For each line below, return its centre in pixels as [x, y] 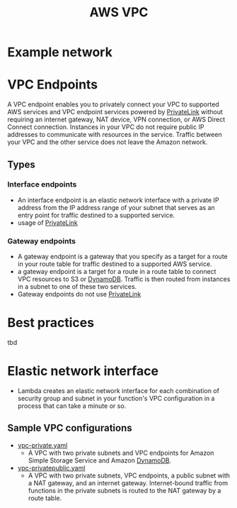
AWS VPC [119, 12]
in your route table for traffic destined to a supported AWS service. [115, 264]
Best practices [51, 323]
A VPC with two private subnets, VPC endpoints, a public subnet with [129, 475]
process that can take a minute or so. [72, 406]
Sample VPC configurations [70, 428]
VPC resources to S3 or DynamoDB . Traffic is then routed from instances [124, 279]
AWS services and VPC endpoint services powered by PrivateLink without [115, 112]
